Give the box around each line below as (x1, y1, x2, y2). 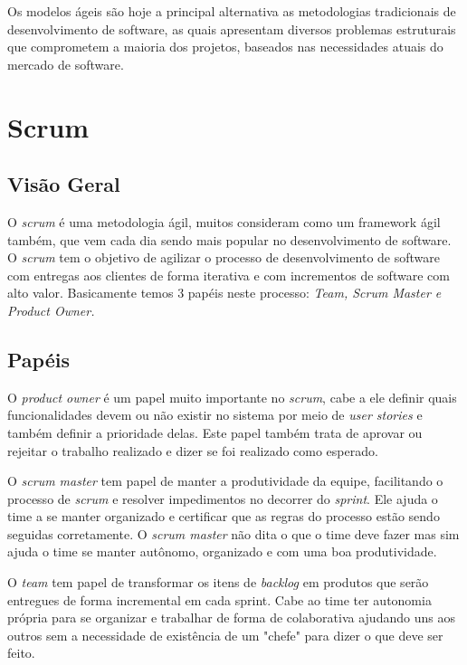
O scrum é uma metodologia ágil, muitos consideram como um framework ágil (7, 212, 441, 231)
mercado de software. (7, 54, 124, 73)
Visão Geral (7, 170, 120, 198)
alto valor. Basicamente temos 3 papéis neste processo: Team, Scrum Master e (7, 283, 442, 302)
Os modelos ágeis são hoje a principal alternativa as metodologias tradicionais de (7, 2, 456, 20)
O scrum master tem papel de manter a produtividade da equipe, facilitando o (7, 471, 443, 490)
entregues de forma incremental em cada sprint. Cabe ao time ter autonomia (7, 590, 432, 609)
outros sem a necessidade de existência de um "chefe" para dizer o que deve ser (7, 625, 443, 644)
